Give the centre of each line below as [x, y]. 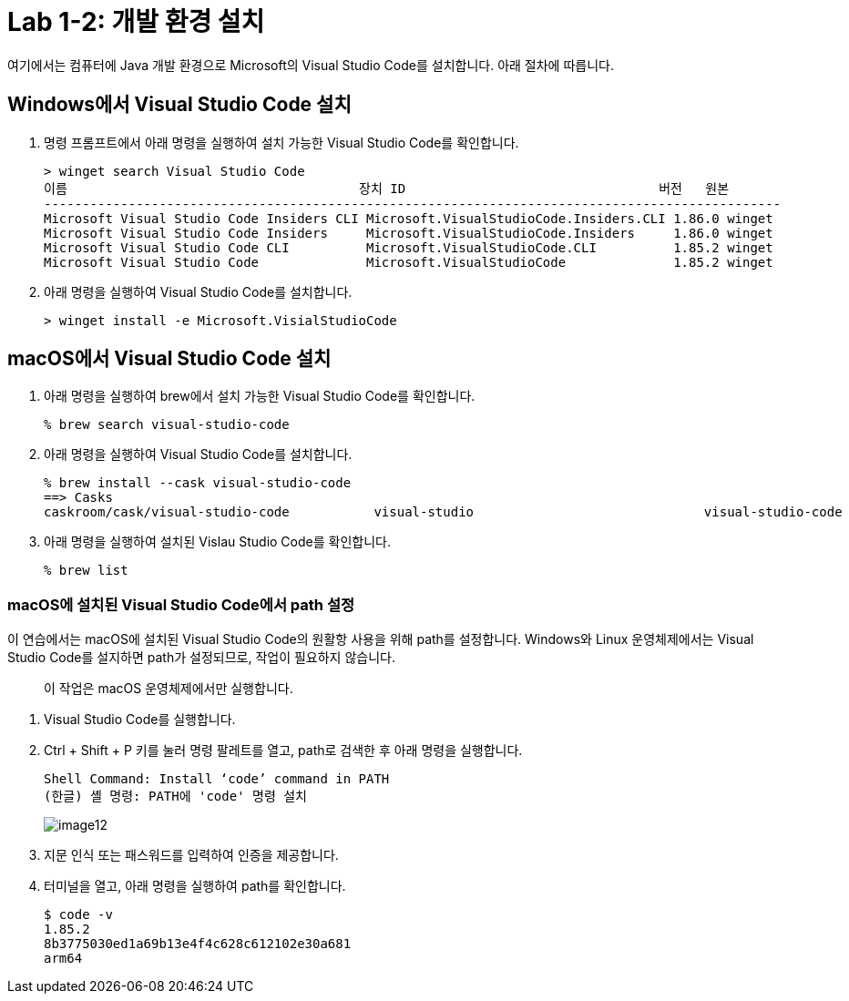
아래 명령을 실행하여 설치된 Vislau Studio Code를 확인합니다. [217, 542]
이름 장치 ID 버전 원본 [387, 188]
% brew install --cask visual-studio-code [198, 483]
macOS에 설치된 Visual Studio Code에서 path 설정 [181, 604]
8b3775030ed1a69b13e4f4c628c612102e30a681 [198, 944]
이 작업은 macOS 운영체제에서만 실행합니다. [169, 689]
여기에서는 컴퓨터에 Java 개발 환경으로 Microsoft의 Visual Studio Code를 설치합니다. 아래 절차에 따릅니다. [311, 65]
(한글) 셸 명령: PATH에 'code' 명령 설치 [175, 797]
